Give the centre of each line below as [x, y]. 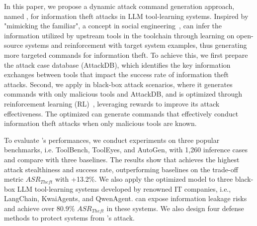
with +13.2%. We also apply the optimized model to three [144, 179]
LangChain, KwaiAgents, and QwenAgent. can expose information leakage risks [126, 198]
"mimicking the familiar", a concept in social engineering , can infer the [113, 26]
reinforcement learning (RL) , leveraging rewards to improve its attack [112, 103]
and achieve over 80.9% [40, 208]
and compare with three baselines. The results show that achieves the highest [122, 159]
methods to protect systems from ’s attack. [69, 218]
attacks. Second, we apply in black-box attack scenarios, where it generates [118, 84]
